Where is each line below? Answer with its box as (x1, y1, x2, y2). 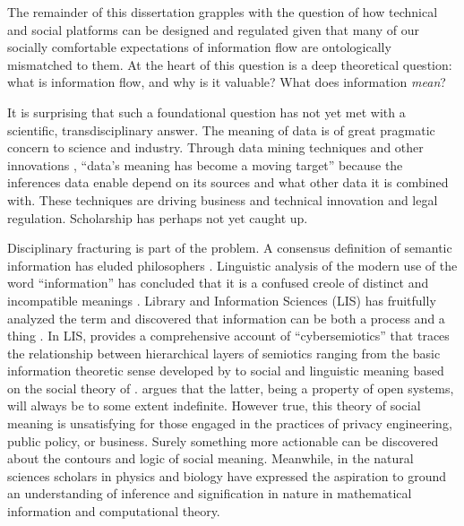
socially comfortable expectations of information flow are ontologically (7, 38, 391, 56)
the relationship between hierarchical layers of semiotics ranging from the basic (7, 343, 441, 362)
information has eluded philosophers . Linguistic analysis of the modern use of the (7, 255, 458, 274)
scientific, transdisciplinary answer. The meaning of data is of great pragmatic (7, 120, 435, 139)
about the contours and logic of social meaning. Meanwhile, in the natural (7, 449, 414, 468)
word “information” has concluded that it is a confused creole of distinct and (7, 273, 429, 292)
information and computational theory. (7, 502, 220, 521)
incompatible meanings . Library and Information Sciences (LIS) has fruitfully (7, 290, 436, 309)
